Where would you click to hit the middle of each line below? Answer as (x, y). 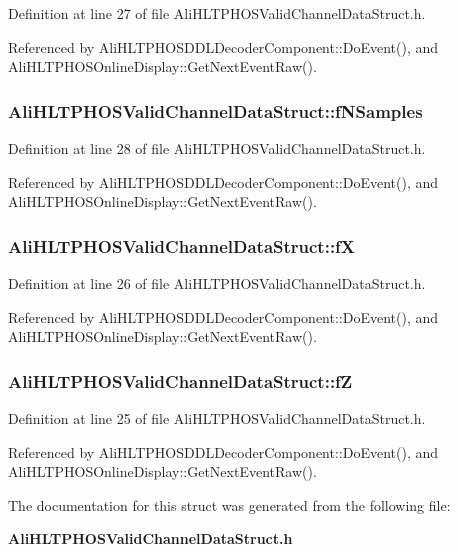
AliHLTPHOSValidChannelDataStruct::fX (182, 245)
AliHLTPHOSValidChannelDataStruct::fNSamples (215, 110)
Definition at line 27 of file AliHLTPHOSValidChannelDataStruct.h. (217, 13)
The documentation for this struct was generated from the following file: (229, 504)
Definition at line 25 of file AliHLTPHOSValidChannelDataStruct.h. (217, 418)
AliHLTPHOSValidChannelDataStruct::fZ (180, 380)
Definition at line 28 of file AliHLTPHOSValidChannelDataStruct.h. (217, 148)
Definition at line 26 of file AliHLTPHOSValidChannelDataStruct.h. (217, 283)
